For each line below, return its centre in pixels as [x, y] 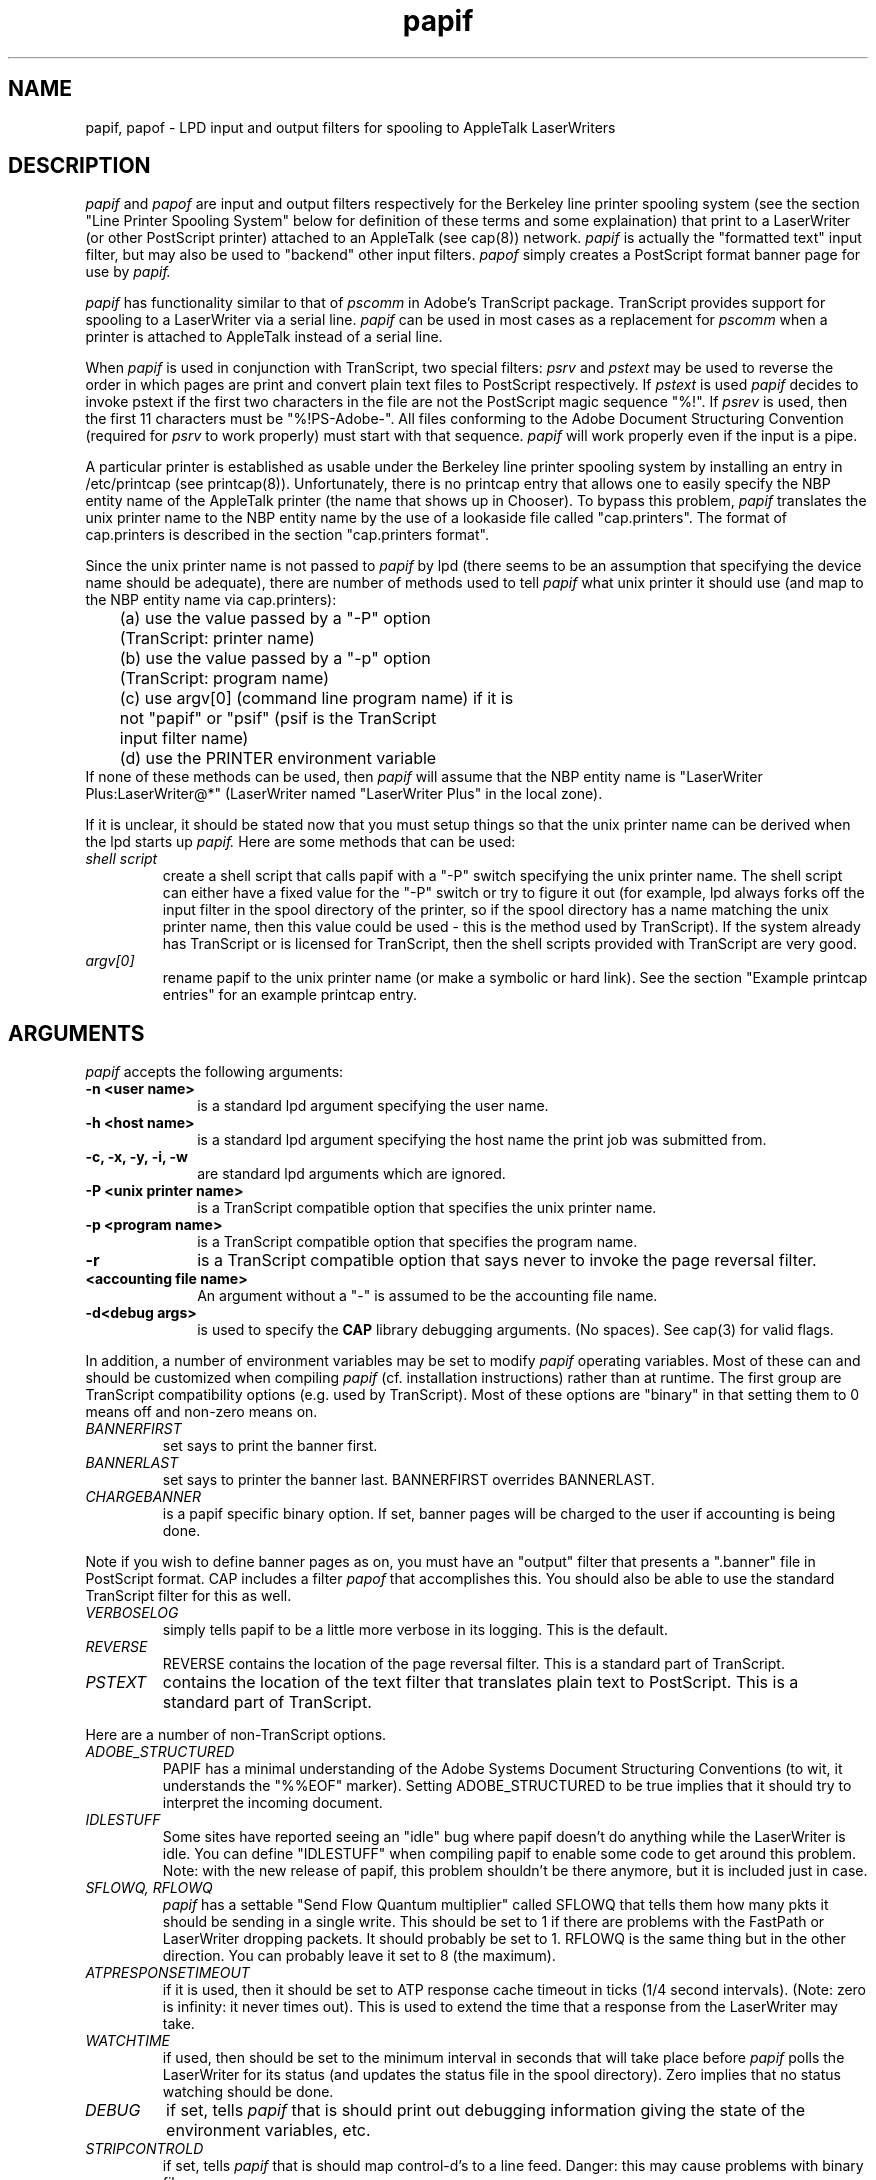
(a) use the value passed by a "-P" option [275, 618]
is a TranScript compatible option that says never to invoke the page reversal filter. [507, 1260]
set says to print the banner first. [270, 1446]
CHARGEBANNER [143, 1497]
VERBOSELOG [132, 1613]
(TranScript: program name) [224, 678]
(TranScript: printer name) [217, 638]
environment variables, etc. [268, 2130]
